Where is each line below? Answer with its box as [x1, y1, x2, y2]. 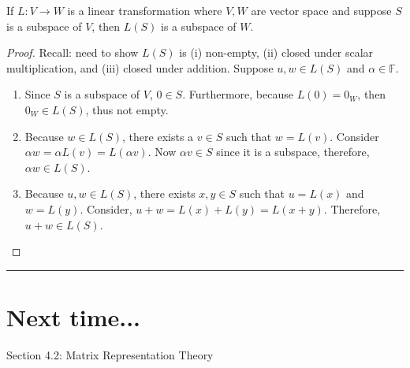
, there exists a [122, 128, 194, 144]
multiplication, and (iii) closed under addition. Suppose [6, 59, 274, 76]
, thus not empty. [85, 101, 169, 117]
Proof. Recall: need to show [6, 44, 139, 61]
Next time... [6, 300, 141, 333]
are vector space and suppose [251, 2, 392, 18]
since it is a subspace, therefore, [216, 143, 370, 160]
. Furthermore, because [182, 86, 293, 102]
